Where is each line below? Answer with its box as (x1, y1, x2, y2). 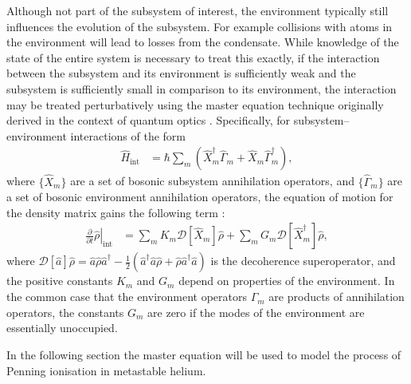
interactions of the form (70, 127, 186, 144)
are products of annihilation (268, 288, 405, 305)
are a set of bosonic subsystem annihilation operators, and (70, 172, 354, 189)
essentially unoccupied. (6, 319, 118, 336)
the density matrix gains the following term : (6, 204, 225, 220)
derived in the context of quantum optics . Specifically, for (6, 112, 291, 129)
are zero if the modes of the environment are (147, 303, 365, 320)
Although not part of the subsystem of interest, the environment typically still (6, 2, 389, 18)
